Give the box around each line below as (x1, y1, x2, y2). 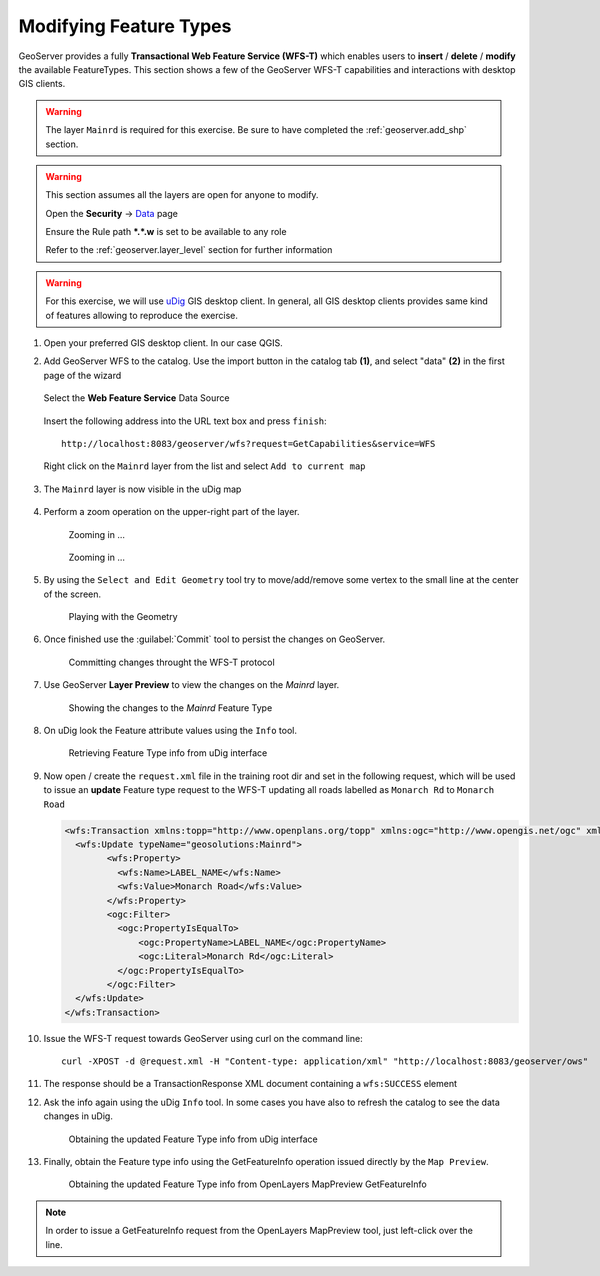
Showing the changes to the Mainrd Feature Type (68, 701, 273, 714)
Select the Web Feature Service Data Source (43, 392, 230, 404)
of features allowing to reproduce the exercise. (45, 309, 239, 321)
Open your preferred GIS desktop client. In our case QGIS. (43, 337, 284, 349)
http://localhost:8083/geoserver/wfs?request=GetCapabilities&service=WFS (61, 438, 436, 449)
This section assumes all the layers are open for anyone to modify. (45, 189, 319, 201)
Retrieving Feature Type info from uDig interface (68, 747, 268, 759)
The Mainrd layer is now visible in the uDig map (43, 483, 242, 495)
